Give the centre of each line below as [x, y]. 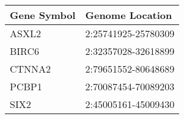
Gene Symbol [43, 15]
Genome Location [129, 15]
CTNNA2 [31, 69]
